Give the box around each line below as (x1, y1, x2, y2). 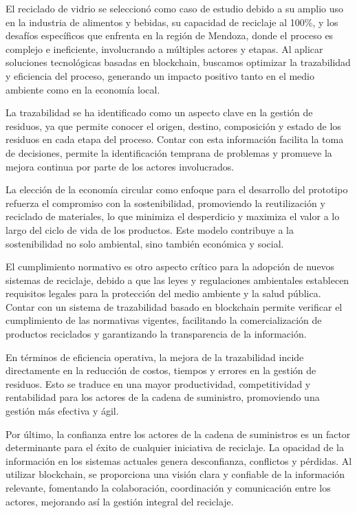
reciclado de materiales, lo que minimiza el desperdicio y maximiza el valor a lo (6, 209, 340, 223)
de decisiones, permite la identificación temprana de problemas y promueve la (6, 145, 332, 160)
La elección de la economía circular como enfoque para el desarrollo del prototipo (6, 182, 348, 197)
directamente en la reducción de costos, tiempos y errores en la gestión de (6, 363, 316, 378)
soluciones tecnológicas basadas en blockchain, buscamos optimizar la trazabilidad (6, 55, 351, 69)
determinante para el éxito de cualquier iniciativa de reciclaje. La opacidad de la (6, 440, 344, 455)
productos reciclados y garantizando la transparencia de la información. (6, 327, 307, 341)
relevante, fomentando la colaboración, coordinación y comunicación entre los (6, 481, 331, 494)
